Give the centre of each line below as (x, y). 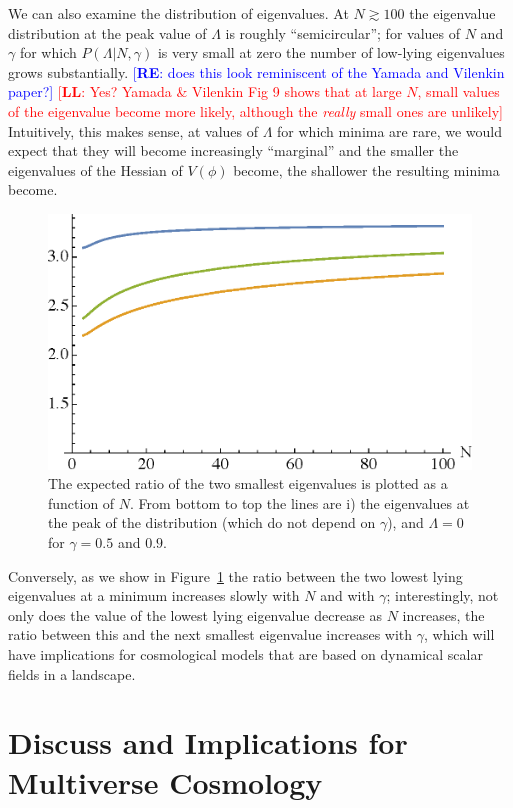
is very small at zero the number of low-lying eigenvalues (331, 52)
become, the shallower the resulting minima (366, 169)
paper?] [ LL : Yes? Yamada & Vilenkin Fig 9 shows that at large (205, 91)
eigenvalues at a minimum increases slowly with (154, 595)
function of (81, 502)
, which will (459, 634)
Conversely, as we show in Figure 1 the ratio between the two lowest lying (235, 575)
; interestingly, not (442, 595)
